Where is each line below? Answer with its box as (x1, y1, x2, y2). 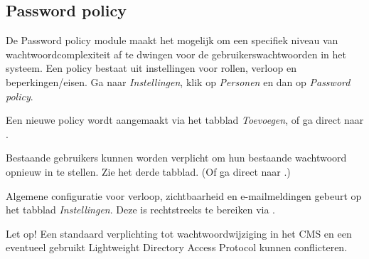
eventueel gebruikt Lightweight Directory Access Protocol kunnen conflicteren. (6, 240, 348, 255)
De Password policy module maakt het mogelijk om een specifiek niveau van (6, 33, 338, 48)
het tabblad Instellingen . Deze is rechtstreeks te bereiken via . (6, 202, 275, 217)
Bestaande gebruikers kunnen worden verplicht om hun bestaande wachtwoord (6, 150, 347, 165)
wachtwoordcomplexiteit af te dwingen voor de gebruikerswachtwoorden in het (6, 46, 346, 61)
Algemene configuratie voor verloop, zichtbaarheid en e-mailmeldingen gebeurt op (6, 188, 362, 203)
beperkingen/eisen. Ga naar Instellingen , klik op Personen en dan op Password (6, 74, 351, 89)
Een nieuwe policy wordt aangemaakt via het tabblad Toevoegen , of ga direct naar (6, 112, 364, 127)
